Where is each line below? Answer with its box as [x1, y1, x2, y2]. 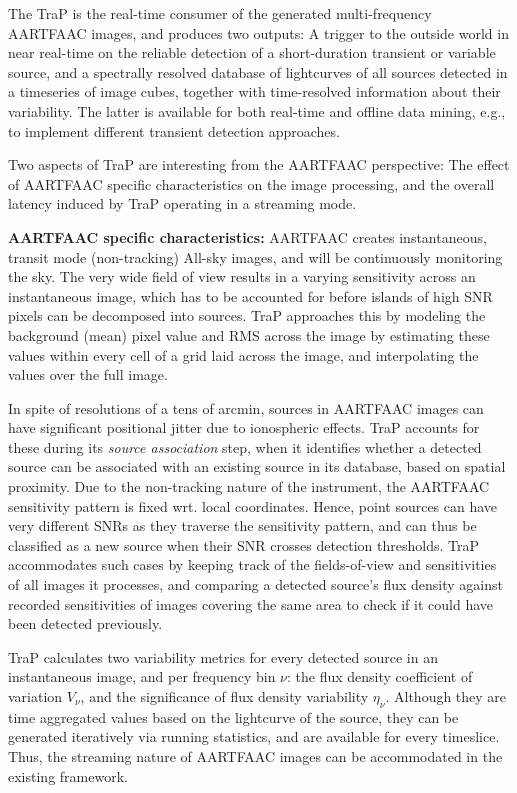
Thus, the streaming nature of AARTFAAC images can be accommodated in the [8, 745, 503, 766]
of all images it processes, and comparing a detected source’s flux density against [8, 574, 503, 595]
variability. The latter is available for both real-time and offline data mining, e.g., [8, 100, 506, 121]
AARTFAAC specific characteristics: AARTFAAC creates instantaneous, [8, 226, 487, 247]
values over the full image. [8, 364, 168, 385]
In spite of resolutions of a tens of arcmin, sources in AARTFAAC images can [8, 397, 484, 418]
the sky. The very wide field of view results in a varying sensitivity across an [8, 266, 476, 287]
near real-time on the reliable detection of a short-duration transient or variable [8, 42, 496, 63]
